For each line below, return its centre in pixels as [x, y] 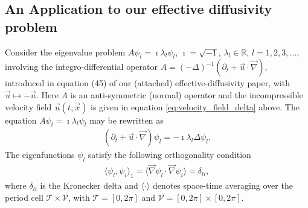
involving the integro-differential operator [81, 67]
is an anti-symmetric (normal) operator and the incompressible [187, 94]
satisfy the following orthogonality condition [169, 155]
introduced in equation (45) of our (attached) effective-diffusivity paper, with [147, 83]
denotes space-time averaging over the [223, 185]
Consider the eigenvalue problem [65, 52]
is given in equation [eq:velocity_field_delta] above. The [195, 106]
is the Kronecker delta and [89, 185]
